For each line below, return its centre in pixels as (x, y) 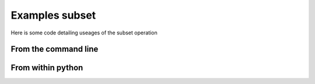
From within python (47, 68)
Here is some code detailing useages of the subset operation (84, 33)
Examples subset (53, 15)
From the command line (55, 49)
